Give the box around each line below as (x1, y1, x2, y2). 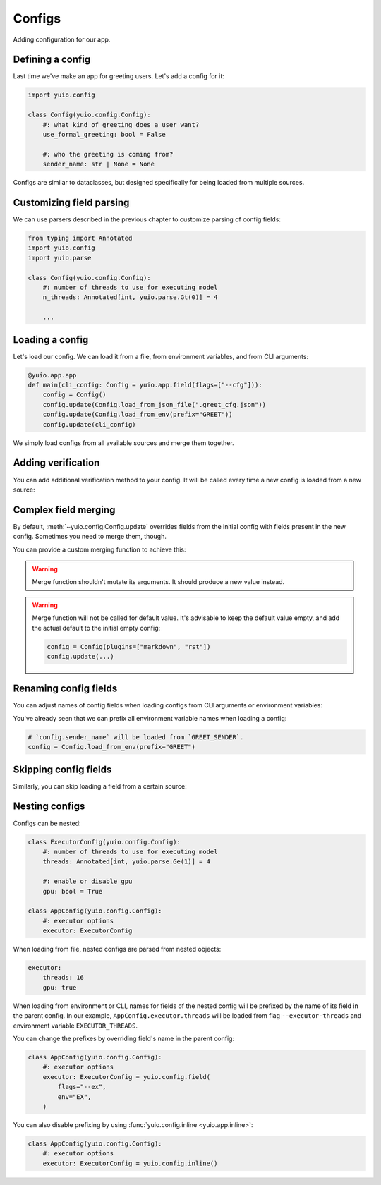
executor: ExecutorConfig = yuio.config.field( (42, 1073, 211, 1081)
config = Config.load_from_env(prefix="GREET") (28, 743, 195, 751)
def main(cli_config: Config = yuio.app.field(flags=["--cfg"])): (28, 381, 262, 389)
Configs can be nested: (13, 819, 81, 827)
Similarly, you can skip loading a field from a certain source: (13, 782, 187, 790)
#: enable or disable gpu (42, 877, 133, 885)
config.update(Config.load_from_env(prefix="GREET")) (42, 411, 233, 419)
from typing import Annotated (28, 234, 133, 243)
